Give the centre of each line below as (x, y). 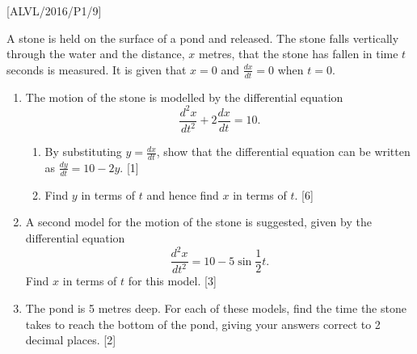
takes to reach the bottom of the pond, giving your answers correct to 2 (203, 324)
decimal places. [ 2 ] (71, 340)
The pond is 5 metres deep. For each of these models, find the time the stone (216, 308)
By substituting (83, 152)
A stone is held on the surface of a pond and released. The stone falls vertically (203, 38)
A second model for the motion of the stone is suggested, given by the (198, 222)
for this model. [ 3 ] (172, 281)
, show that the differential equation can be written (283, 152)
